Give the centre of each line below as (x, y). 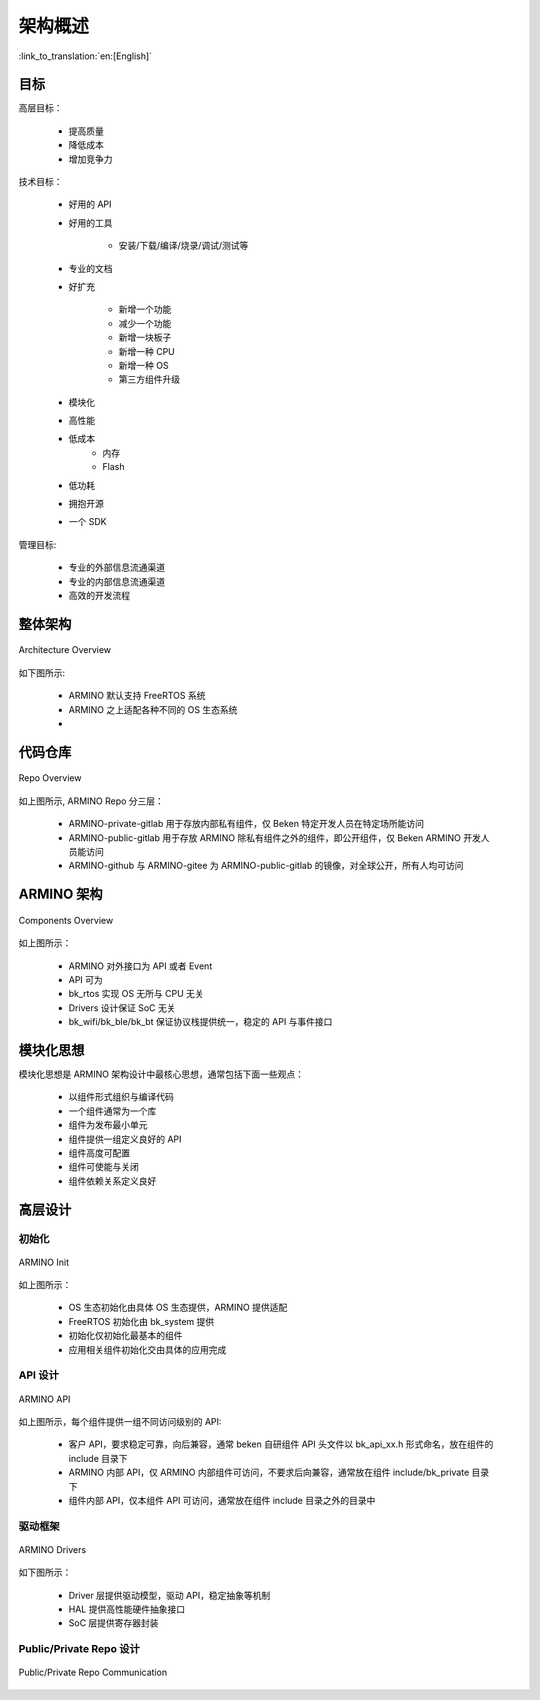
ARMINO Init (44, 1262)
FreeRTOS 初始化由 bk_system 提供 (141, 1321)
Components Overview (66, 920)
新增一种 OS (143, 365)
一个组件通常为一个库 (112, 1111)
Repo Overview (50, 778)
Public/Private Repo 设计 (79, 1649)
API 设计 (38, 1375)
